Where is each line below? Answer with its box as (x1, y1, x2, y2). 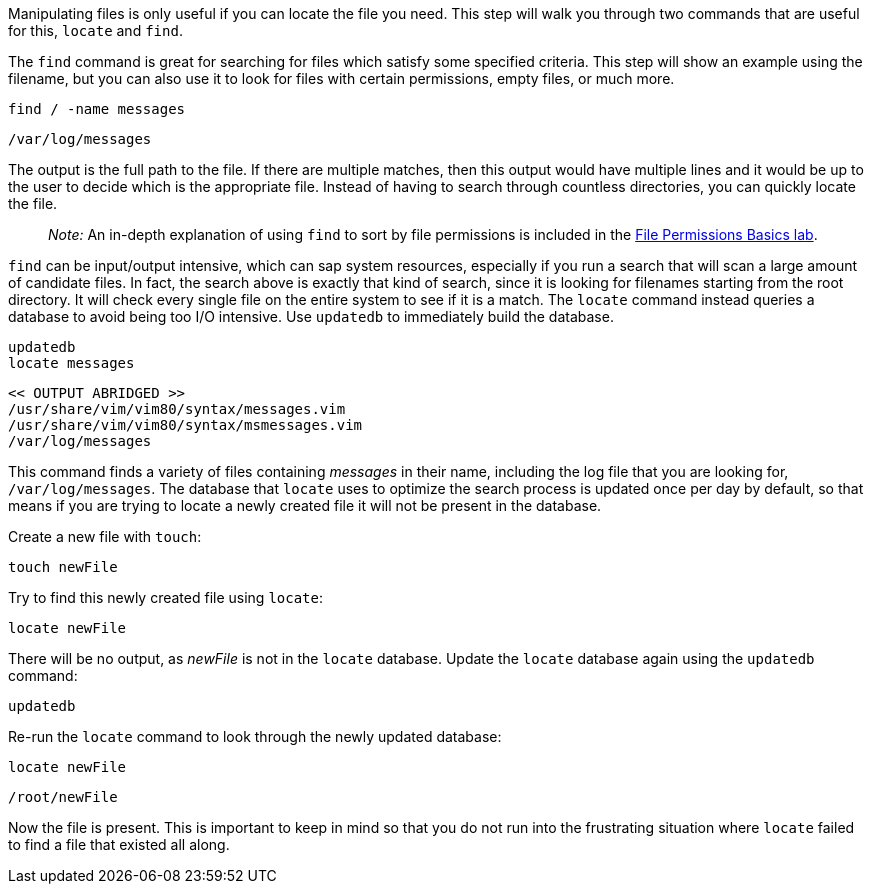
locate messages (8, 355, 135, 371)
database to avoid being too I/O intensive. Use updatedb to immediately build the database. (8, 308, 614, 325)
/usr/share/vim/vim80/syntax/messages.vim (8, 401, 346, 417)
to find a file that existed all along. (8, 836, 230, 853)
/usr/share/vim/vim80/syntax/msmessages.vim (8, 417, 363, 433)
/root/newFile (8, 789, 118, 805)
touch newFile (8, 559, 118, 575)
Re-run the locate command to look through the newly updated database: (8, 728, 502, 745)
